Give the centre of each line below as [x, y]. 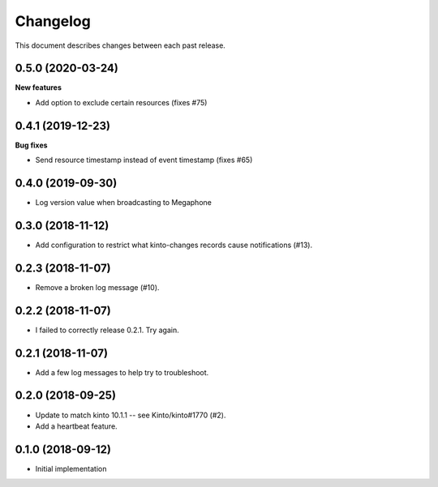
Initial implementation [71, 468]
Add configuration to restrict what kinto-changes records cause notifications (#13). [174, 245]
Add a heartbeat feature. [76, 426]
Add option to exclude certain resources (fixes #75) [121, 102]
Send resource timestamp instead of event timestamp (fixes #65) [144, 160]
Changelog [53, 21]
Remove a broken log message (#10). [97, 287]
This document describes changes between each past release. [120, 45]
